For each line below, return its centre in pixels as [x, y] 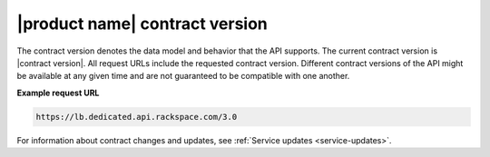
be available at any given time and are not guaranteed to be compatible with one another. [183, 76]
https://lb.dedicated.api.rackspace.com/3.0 [137, 117]
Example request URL [58, 93]
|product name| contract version [142, 24]
